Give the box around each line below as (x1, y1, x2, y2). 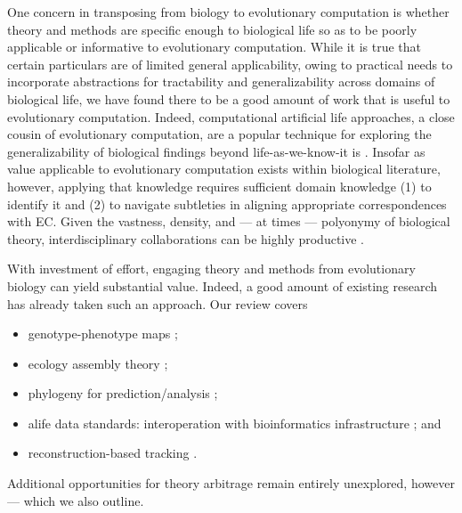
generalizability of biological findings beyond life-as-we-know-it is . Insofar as (7, 142, 426, 160)
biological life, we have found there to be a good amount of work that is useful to (7, 89, 450, 108)
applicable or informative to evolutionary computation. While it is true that (7, 37, 422, 56)
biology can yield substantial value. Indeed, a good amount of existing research (7, 276, 438, 295)
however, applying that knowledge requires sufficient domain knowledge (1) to (7, 176, 432, 195)
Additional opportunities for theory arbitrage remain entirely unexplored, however (7, 474, 455, 493)
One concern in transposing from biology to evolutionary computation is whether (7, 3, 450, 20)
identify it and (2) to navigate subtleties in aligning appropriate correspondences (7, 194, 447, 213)
